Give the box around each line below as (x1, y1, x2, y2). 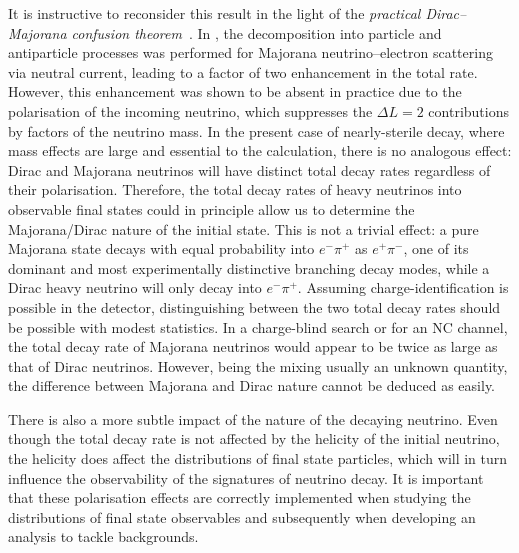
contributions (428, 100, 509, 121)
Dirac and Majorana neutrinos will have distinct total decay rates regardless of (8, 159, 491, 180)
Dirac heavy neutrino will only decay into (8, 277, 262, 298)
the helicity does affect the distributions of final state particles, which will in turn (8, 448, 508, 469)
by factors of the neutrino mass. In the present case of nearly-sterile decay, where (8, 120, 505, 141)
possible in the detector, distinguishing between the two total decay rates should (8, 296, 501, 317)
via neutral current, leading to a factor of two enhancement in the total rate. (8, 61, 478, 82)
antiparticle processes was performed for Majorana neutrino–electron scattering (8, 42, 493, 63)
